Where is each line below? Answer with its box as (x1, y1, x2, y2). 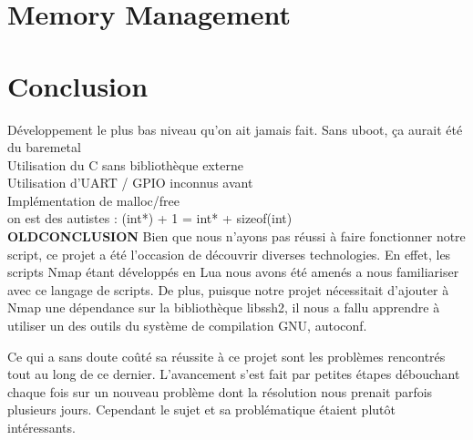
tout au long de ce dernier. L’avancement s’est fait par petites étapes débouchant (7, 364, 460, 384)
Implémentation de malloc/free (7, 190, 180, 210)
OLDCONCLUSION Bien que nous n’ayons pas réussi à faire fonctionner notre (7, 227, 466, 246)
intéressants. (7, 418, 76, 436)
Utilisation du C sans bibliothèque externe (7, 155, 243, 174)
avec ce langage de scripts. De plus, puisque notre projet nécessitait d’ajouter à (7, 280, 449, 299)
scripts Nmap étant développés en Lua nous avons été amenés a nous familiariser (7, 262, 459, 281)
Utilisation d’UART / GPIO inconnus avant (7, 173, 253, 192)
